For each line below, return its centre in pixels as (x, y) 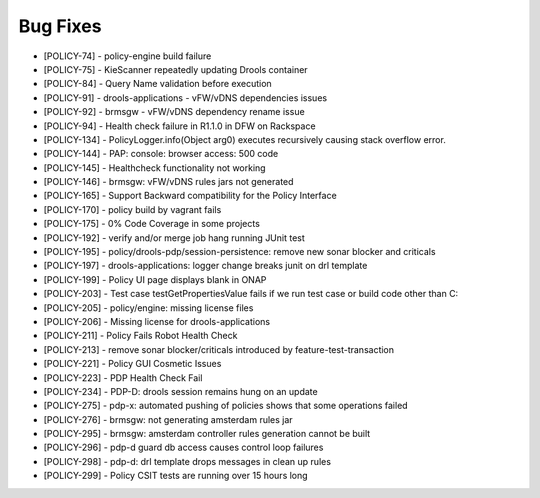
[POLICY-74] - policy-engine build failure (127, 56)
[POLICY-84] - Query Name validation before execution (157, 84)
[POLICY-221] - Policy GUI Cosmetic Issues (132, 364)
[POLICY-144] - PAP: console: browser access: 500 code (161, 154)
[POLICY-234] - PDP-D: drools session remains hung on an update (181, 391)
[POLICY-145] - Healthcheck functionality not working (154, 167)
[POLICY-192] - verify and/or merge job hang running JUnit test (174, 237)
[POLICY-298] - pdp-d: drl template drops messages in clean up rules (187, 461)
